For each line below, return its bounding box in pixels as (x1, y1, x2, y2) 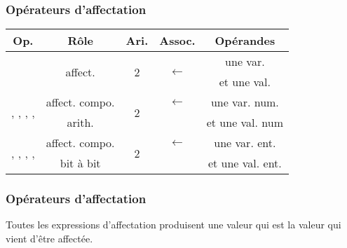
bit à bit (60, 155, 101, 172)
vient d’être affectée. (6, 231, 93, 246)
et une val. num (206, 114, 284, 131)
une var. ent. (214, 135, 276, 151)
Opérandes (215, 32, 275, 49)
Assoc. (159, 32, 196, 49)
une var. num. (210, 94, 279, 111)
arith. (67, 114, 94, 131)
